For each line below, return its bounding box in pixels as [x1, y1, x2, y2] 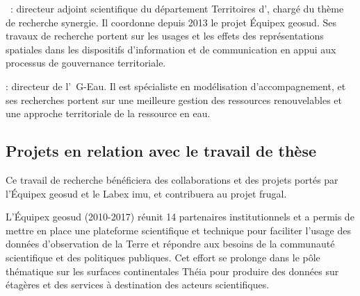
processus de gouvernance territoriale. [6, 55, 166, 70]
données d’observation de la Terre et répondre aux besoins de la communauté [6, 236, 335, 251]
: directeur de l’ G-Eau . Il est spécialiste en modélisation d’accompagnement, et [6, 78, 346, 93]
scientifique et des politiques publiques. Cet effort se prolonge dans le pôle [6, 250, 320, 264]
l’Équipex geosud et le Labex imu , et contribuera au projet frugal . [6, 186, 287, 200]
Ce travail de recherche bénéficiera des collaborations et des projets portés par [6, 172, 338, 186]
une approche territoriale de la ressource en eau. [6, 106, 211, 121]
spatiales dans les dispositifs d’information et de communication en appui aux [6, 42, 336, 56]
